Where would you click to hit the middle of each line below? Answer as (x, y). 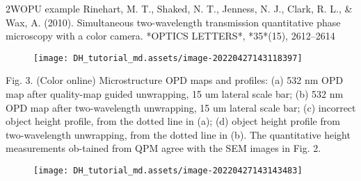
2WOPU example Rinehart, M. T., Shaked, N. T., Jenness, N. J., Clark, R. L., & (179, 8)
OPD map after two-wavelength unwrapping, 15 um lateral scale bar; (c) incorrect (181, 107)
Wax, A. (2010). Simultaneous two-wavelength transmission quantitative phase (173, 22)
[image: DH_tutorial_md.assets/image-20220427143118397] (168, 58)
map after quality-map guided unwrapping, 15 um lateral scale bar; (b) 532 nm (175, 94)
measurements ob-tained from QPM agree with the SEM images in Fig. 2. (163, 148)
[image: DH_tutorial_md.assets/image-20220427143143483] (168, 171)
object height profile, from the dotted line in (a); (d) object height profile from (173, 121)
